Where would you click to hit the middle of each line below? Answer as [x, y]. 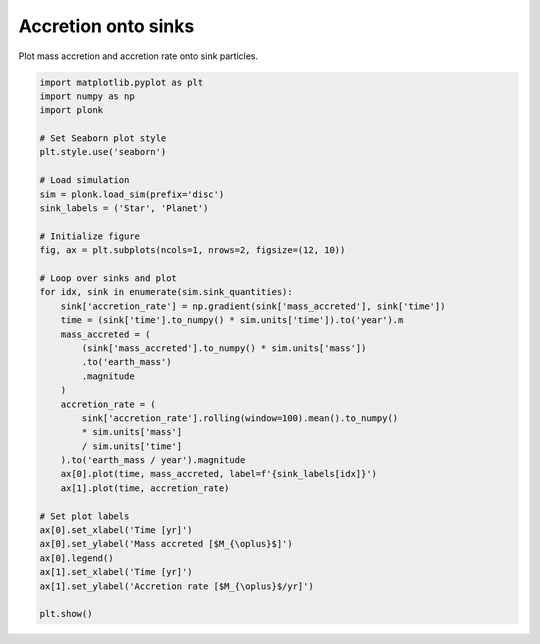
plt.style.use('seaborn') [103, 152]
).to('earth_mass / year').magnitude [153, 460]
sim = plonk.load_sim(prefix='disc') [132, 194]
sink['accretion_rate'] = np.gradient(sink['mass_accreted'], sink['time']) [253, 306]
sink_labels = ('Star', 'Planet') [124, 208]
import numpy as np [87, 96]
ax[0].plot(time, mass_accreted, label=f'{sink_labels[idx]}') [219, 474]
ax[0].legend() [76, 558]
